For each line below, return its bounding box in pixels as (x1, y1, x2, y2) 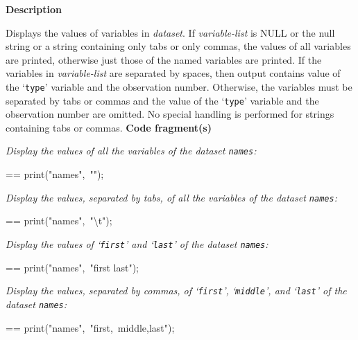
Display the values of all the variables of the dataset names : (6, 143, 257, 158)
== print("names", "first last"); (6, 260, 139, 274)
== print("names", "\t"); (6, 213, 112, 228)
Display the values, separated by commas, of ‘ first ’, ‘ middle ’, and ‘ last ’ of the (6, 283, 347, 298)
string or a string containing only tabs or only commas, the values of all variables (6, 39, 351, 53)
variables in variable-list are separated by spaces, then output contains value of (6, 66, 341, 80)
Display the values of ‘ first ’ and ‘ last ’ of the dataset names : (6, 236, 268, 251)
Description (6, 2, 62, 16)
